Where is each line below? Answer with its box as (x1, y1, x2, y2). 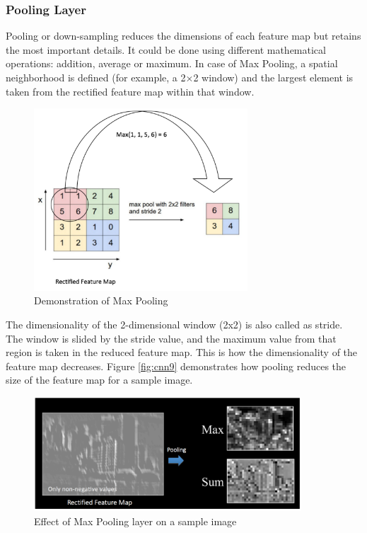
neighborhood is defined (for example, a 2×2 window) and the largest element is (6, 70, 354, 84)
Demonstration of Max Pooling (34, 293, 168, 308)
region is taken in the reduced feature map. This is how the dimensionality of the (6, 345, 358, 360)
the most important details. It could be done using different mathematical (6, 42, 326, 57)
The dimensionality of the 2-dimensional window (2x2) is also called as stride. (6, 317, 343, 332)
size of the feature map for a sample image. (6, 372, 193, 387)
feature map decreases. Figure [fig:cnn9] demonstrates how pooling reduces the (6, 358, 346, 373)
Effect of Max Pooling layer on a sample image (34, 513, 237, 528)
